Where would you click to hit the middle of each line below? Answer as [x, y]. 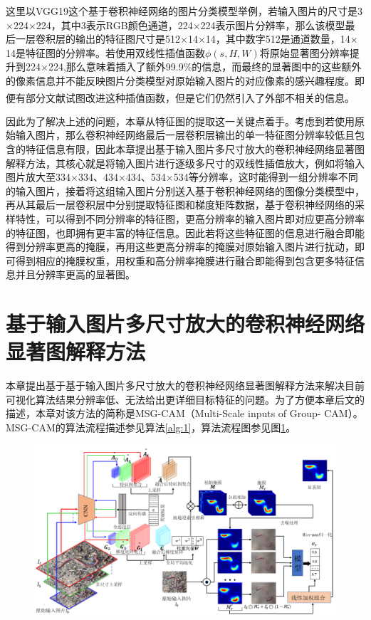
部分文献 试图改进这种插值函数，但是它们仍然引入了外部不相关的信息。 [190, 97]
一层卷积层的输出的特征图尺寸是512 [98, 39]
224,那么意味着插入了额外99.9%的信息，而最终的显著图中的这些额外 [205, 67]
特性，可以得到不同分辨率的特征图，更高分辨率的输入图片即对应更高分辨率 [190, 218]
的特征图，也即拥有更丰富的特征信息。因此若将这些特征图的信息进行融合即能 [185, 232]
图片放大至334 [38, 177]
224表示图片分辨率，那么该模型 [273, 25]
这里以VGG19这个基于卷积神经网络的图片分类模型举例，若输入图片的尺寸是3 [184, 11]
